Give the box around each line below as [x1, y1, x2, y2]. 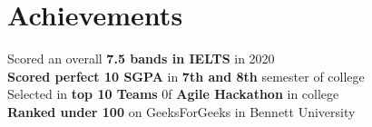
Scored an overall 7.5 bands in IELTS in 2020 [7, 49, 275, 68]
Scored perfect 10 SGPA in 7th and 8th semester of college [7, 66, 365, 85]
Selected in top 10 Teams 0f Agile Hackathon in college [7, 84, 339, 103]
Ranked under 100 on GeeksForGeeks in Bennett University [7, 102, 356, 121]
